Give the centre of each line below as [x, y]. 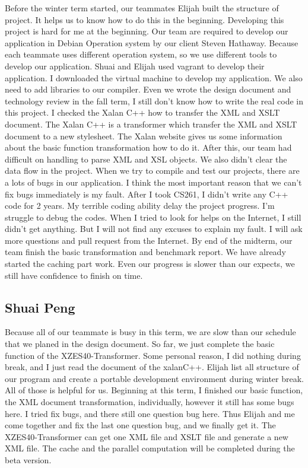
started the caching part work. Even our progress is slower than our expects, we [150, 264]
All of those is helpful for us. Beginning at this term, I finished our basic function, [154, 390]
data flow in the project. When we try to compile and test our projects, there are [152, 171]
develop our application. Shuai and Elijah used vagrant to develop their [135, 66]
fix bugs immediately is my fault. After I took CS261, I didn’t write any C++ [147, 194]
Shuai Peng [40, 307]
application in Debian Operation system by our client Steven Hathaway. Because [152, 42]
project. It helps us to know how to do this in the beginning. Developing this [145, 19]
